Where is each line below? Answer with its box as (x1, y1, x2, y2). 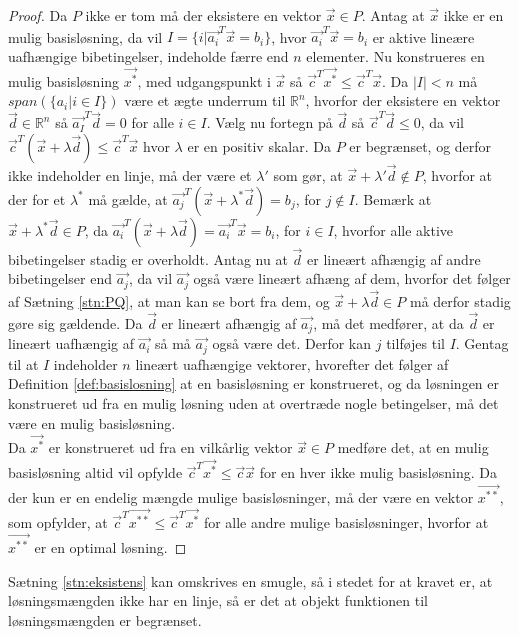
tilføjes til (386, 333, 445, 354)
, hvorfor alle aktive (333, 219, 454, 240)
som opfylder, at (8, 512, 108, 533)
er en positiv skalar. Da (187, 135, 331, 156)
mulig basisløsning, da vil (8, 26, 163, 47)
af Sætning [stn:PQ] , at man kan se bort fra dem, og (8, 291, 330, 312)
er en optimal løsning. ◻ (34, 537, 187, 558)
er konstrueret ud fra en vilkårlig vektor (48, 437, 293, 458)
